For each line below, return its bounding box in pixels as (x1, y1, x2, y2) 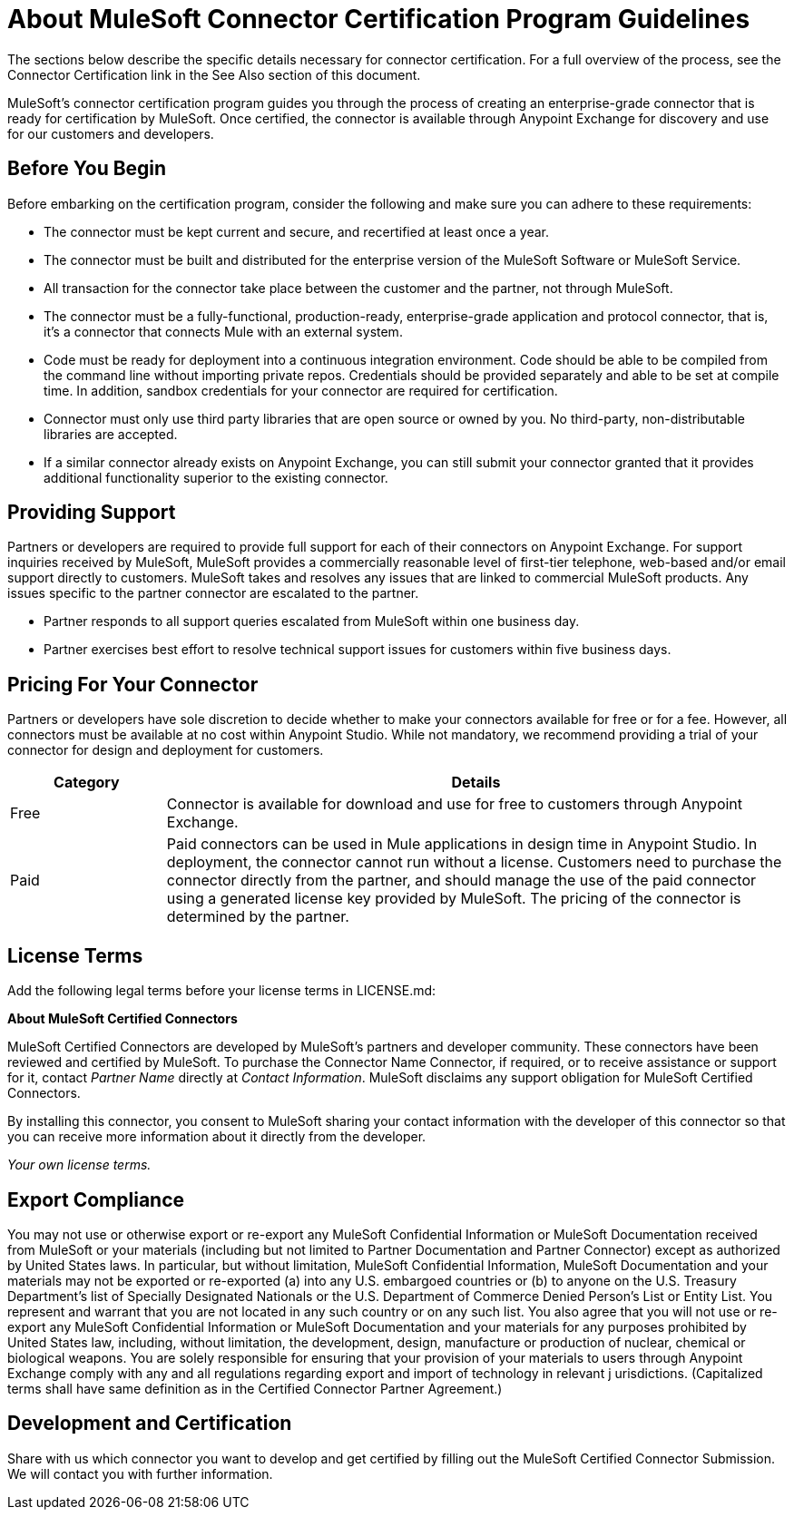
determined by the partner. (166, 907, 349, 926)
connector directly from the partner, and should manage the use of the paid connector (166, 871, 757, 890)
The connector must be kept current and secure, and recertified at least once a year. (44, 223, 549, 240)
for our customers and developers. (7, 125, 214, 142)
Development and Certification (7, 1412, 292, 1435)
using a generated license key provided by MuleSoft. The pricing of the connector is (166, 889, 741, 908)
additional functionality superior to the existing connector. (44, 469, 388, 485)
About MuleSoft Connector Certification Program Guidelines (7, 4, 750, 34)
